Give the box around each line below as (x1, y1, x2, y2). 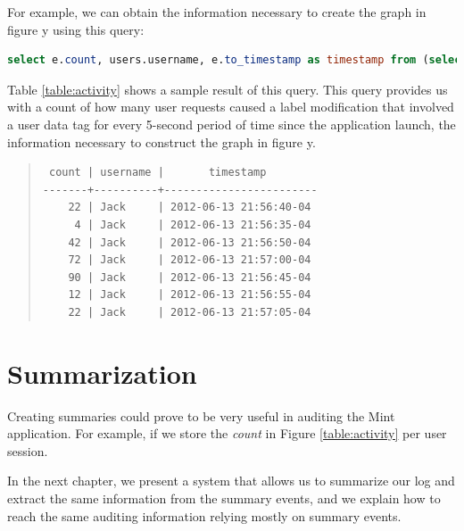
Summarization (7, 354, 197, 391)
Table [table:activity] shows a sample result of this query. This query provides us (7, 79, 448, 98)
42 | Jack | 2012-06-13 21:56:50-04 (68, 236, 311, 249)
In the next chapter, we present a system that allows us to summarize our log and (7, 471, 455, 490)
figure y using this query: (7, 20, 145, 38)
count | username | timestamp (48, 166, 267, 179)
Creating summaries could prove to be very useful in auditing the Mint (7, 406, 395, 425)
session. (7, 441, 48, 460)
